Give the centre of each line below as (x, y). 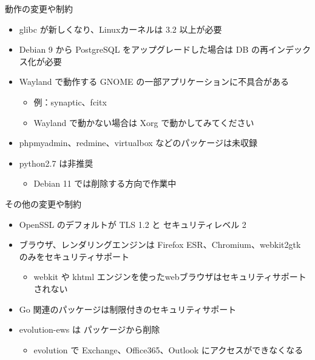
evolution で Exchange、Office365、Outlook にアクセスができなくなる (168, 349)
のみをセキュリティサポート (74, 256)
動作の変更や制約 (39, 8)
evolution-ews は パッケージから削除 (90, 329)
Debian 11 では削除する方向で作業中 (105, 183)
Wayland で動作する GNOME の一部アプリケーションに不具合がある (154, 82)
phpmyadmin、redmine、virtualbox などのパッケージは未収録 (138, 143)
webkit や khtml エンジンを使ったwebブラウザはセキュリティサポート (170, 277)
